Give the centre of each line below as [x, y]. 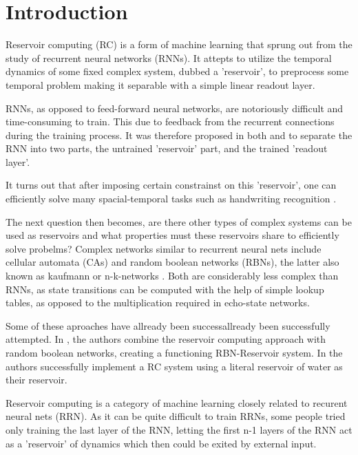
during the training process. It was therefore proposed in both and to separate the [179, 135]
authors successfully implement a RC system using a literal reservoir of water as [174, 366]
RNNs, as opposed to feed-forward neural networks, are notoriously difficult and [175, 108]
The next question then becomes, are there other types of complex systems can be [179, 221]
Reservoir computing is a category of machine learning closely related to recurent [177, 402]
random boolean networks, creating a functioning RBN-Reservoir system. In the [174, 352]
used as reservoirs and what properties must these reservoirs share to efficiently [172, 235]
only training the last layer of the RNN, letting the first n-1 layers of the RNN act [179, 429]
